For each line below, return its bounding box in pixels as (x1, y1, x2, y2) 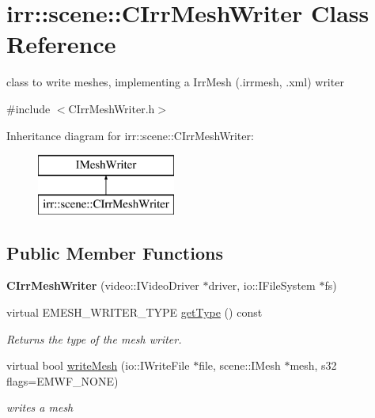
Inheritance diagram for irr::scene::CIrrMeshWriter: (6, 127, 254, 143)
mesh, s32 (290, 357, 337, 374)
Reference (6, 28, 116, 60)
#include (6, 100, 51, 116)
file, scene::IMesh (199, 357, 281, 374)
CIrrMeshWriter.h (68, 100, 155, 116)
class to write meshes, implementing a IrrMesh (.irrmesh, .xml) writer (6, 74, 344, 90)
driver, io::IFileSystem (208, 277, 316, 294)
